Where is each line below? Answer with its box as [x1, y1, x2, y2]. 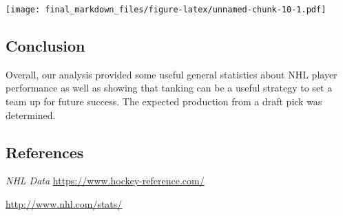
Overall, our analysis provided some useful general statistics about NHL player [6, 67, 337, 81]
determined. [6, 107, 56, 122]
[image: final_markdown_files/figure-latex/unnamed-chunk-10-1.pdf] [6, 5, 326, 14]
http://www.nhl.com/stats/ [6, 197, 123, 211]
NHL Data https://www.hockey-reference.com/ [6, 173, 205, 188]
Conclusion [6, 35, 85, 56]
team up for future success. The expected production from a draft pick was [6, 94, 322, 109]
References [6, 141, 84, 162]
